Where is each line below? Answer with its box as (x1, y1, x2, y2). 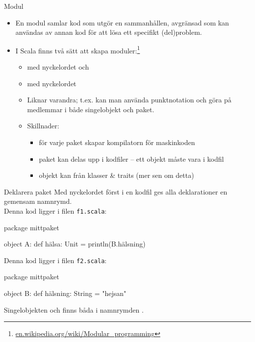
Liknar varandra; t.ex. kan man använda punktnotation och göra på (27, 95, 231, 105)
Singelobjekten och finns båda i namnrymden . (4, 304, 144, 315)
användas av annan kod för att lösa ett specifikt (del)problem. (15, 27, 202, 37)
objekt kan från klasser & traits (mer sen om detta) (39, 170, 194, 180)
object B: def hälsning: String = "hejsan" (4, 288, 127, 298)
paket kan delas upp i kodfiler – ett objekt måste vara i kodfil (39, 153, 224, 164)
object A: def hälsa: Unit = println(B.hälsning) (4, 239, 146, 249)
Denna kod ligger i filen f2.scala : (4, 255, 107, 265)
